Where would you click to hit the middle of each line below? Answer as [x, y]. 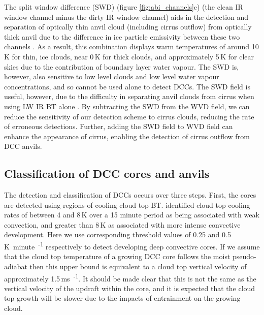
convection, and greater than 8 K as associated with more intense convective [122, 224]
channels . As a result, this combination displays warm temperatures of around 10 [131, 46]
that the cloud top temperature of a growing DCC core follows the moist [117, 256]
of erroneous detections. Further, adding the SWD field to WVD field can [119, 126]
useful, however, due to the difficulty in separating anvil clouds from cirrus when [129, 96]
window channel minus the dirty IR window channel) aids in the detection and [126, 17]
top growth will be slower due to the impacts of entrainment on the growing [122, 298]
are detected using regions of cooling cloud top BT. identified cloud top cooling [127, 204]
